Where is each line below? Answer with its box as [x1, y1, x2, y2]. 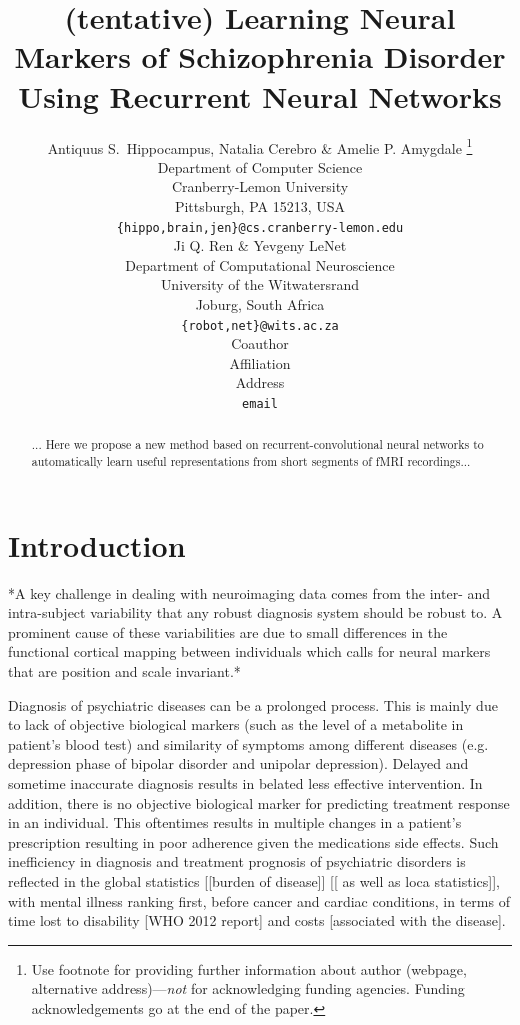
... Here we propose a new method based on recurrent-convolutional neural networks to [31, 436, 484, 453]
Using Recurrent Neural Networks [18, 75, 502, 116]
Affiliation [229, 352, 291, 373]
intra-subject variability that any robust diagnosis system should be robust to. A [8, 602, 503, 623]
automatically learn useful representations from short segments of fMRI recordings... [31, 453, 471, 470]
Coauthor [231, 333, 289, 354]
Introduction [8, 524, 186, 565]
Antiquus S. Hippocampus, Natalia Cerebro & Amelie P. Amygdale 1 [47, 134, 473, 158]
